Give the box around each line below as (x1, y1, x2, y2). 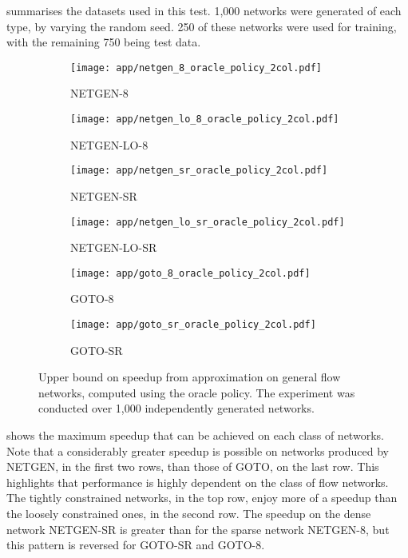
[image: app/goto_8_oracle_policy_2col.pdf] (70, 267, 311, 279)
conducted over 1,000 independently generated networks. (38, 400, 315, 417)
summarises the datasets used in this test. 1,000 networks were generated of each (6, 2, 402, 18)
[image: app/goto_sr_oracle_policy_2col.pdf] (70, 319, 316, 331)
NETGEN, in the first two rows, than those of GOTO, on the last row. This (6, 458, 379, 475)
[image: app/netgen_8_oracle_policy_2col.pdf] (70, 62, 322, 74)
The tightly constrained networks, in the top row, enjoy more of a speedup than (6, 489, 398, 506)
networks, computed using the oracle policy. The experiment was (38, 384, 355, 401)
